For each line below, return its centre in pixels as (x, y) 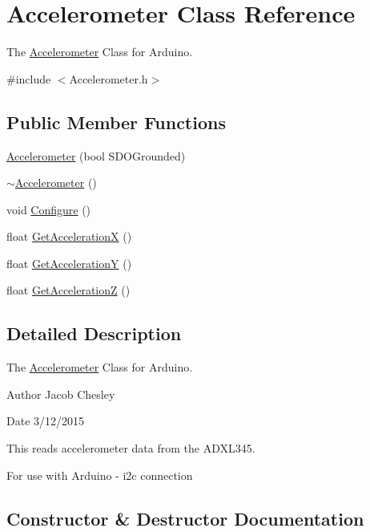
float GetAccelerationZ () (68, 290)
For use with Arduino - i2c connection (100, 475)
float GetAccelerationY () (69, 263)
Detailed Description (94, 333)
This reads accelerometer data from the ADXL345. (131, 448)
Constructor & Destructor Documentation (185, 518)
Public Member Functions (116, 122)
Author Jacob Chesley (61, 394)
